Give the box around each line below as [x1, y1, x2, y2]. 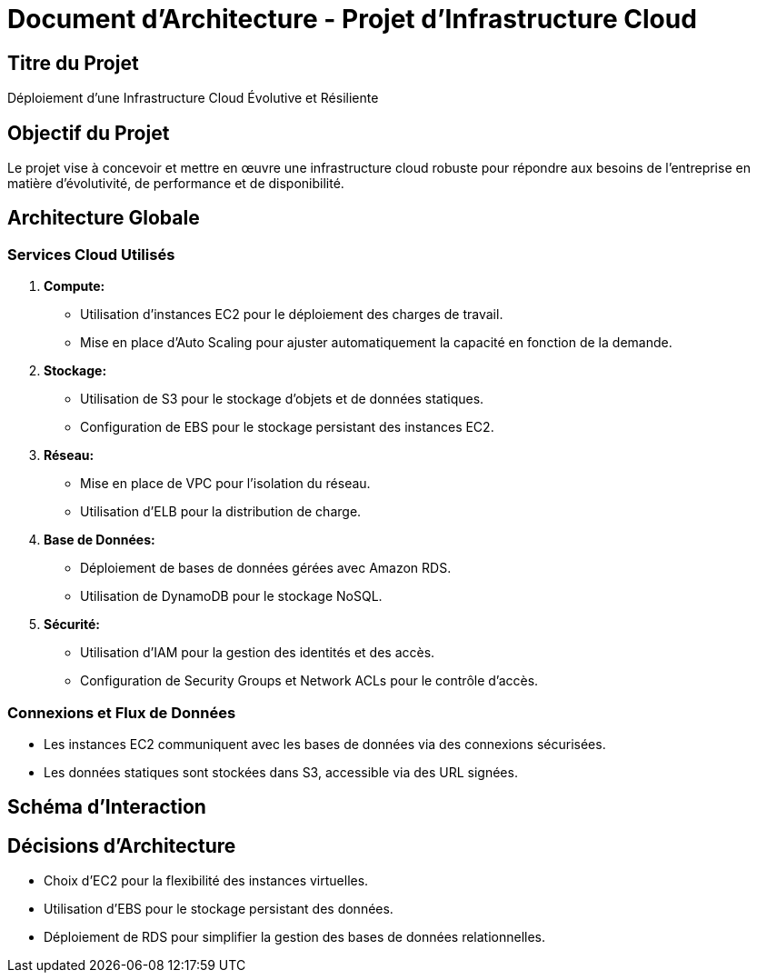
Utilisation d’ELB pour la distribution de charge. [80, 504, 362, 520]
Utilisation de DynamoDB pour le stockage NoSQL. [80, 588, 383, 605]
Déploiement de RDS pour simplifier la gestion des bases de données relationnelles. [44, 929, 546, 945]
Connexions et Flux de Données [7, 703, 236, 722]
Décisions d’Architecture [7, 834, 236, 857]
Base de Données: [44, 532, 155, 548]
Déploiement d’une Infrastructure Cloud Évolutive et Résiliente [7, 90, 379, 106]
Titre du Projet [7, 51, 139, 75]
